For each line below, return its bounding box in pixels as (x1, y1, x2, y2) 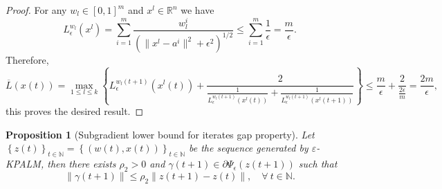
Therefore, (6, 53, 49, 67)
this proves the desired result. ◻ (6, 104, 144, 118)
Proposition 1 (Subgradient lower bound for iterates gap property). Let (6, 127, 315, 141)
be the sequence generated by (188, 141, 309, 155)
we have (181, 3, 214, 17)
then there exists (47, 156, 116, 171)
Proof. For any (6, 3, 67, 17)
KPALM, (6, 156, 44, 171)
